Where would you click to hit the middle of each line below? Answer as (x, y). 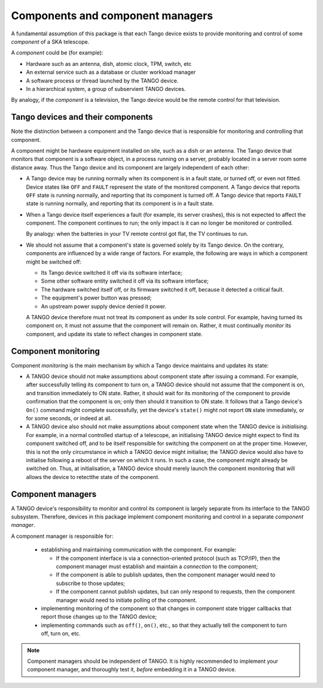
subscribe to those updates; (91, 583)
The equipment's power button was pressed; (96, 298)
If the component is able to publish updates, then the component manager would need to (166, 575)
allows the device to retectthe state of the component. (93, 477)
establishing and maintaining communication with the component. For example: (139, 550)
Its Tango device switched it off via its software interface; (112, 273)
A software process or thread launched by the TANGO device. (102, 80)
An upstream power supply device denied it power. (104, 306)
